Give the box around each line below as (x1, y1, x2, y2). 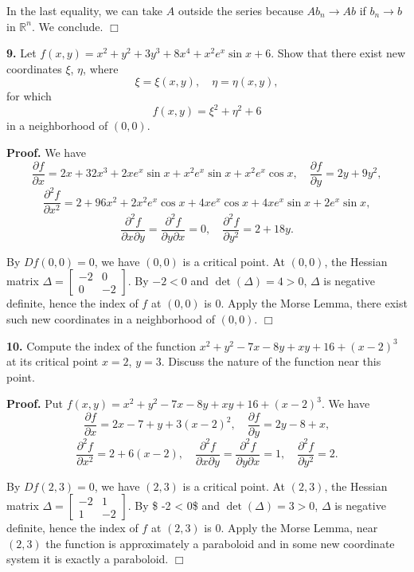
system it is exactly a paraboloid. (6, 550, 169, 567)
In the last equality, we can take (6, 2, 163, 18)
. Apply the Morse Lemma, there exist (221, 295, 408, 311)
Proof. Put (6, 395, 64, 412)
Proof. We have (6, 144, 86, 161)
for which (6, 88, 52, 104)
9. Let (6, 45, 37, 61)
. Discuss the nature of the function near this (161, 353, 381, 370)
